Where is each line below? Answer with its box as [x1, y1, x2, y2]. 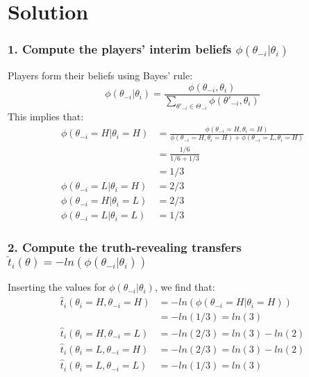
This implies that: [8, 109, 84, 124]
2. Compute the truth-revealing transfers [8, 239, 242, 256]
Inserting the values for [8, 280, 106, 294]
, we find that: [154, 280, 215, 294]
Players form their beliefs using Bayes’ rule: [8, 68, 193, 83]
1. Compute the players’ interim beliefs [8, 40, 232, 58]
